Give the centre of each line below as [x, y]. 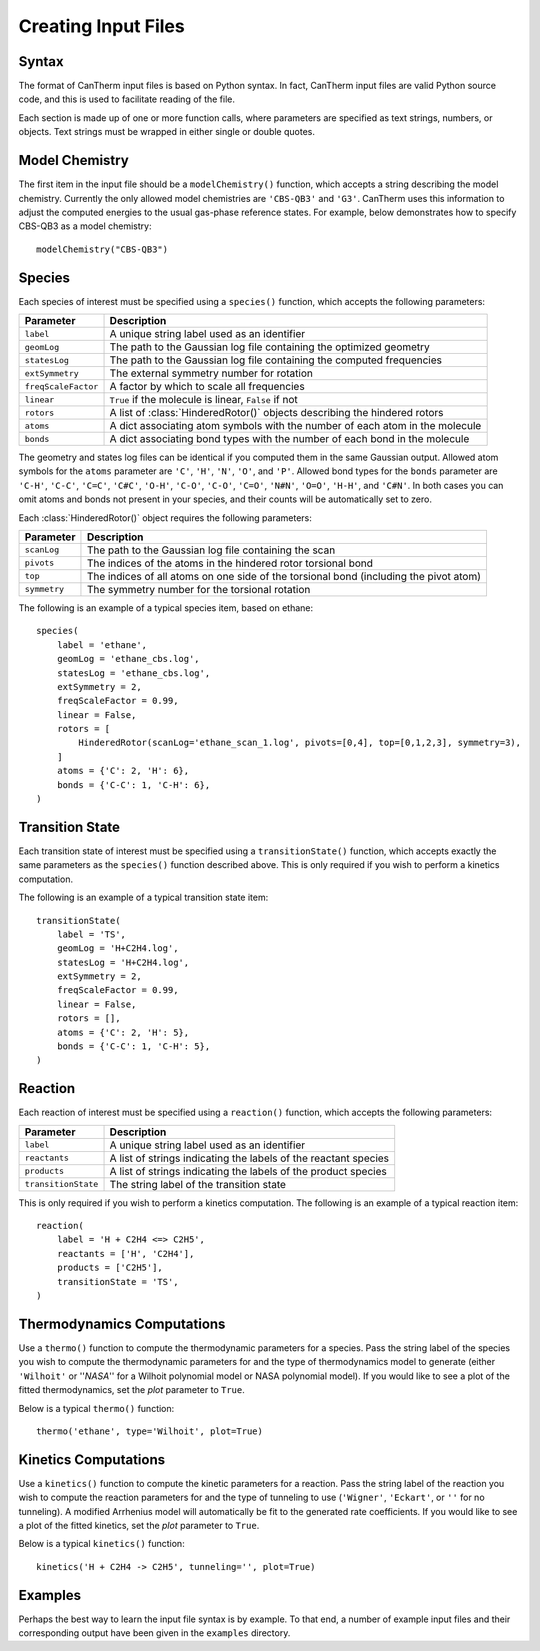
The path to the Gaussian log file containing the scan [211, 550]
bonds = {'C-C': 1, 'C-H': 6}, [133, 784]
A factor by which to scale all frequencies [207, 386]
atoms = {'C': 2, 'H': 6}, [123, 771]
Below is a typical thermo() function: [96, 1408]
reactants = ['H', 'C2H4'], [125, 1253]
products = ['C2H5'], [110, 1268]
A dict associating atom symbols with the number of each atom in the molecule [295, 425]
